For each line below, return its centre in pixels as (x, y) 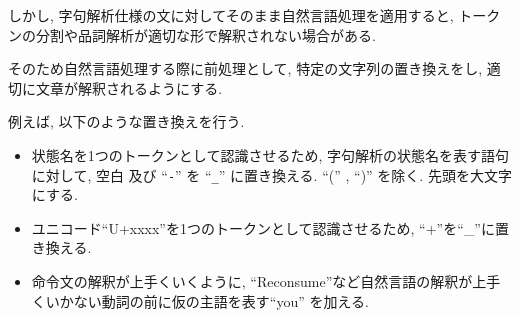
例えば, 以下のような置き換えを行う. (126, 121)
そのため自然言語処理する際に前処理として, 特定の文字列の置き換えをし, (245, 68)
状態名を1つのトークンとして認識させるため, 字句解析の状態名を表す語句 (270, 154)
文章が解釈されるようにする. (129, 87)
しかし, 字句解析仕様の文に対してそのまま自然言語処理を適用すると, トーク (254, 15)
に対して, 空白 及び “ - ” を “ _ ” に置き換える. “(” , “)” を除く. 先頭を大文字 (271, 174)
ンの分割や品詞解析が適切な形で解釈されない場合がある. (192, 34)
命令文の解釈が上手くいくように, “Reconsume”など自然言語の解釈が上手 (266, 281)
